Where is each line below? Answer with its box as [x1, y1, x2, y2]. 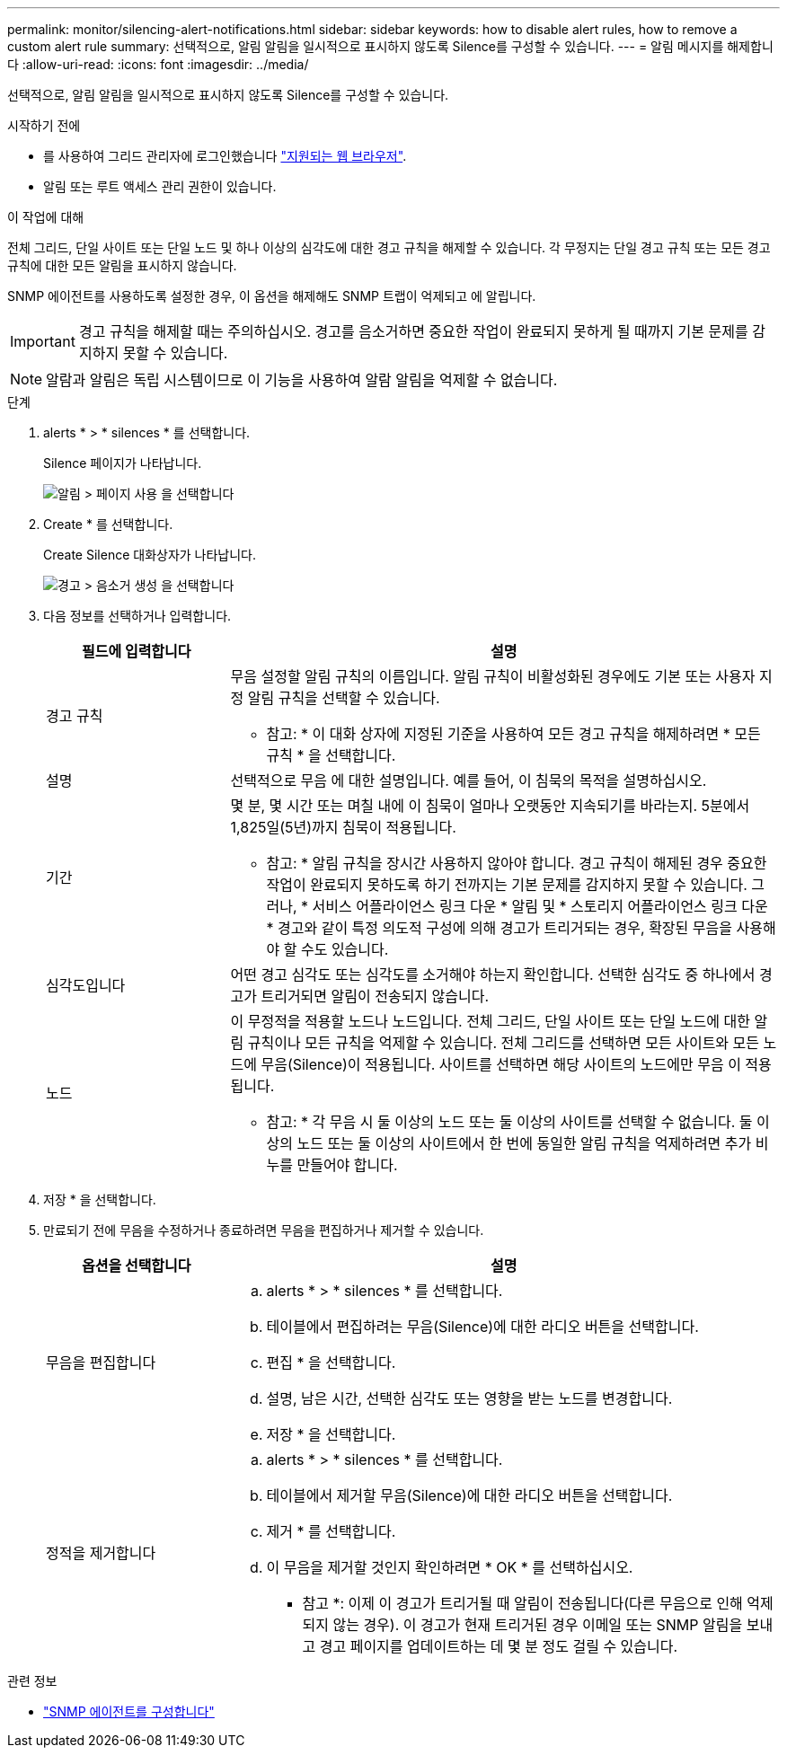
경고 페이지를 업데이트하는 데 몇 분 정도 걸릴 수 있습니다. [319, 1637, 678, 1655]
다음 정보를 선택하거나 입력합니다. [43, 608, 232, 623]
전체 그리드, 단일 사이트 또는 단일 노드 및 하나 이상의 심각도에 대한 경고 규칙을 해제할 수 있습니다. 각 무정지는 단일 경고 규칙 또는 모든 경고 [7, 240, 771, 255]
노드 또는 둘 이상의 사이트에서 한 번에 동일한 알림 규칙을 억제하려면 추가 [296, 1134, 752, 1152]
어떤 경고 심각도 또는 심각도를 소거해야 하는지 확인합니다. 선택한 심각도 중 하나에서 [230, 966, 756, 983]
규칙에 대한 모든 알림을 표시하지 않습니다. [7, 258, 237, 273]
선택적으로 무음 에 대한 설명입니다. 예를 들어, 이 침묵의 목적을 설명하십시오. [230, 772, 707, 789]
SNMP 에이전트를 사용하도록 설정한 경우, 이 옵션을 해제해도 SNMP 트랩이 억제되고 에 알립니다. [7, 288, 536, 304]
